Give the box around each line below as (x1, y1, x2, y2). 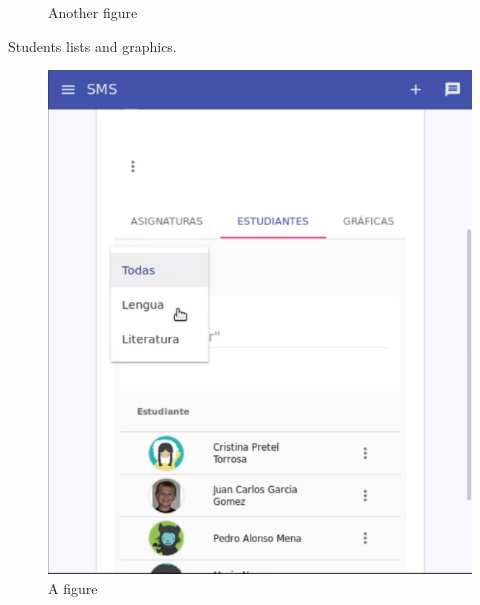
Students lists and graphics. (8, 35, 177, 56)
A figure (48, 577, 98, 598)
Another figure (48, 2, 138, 22)
